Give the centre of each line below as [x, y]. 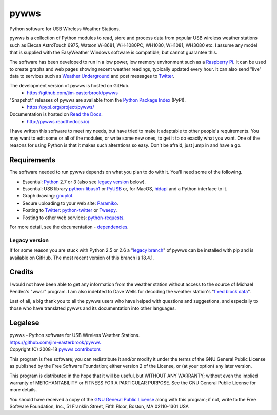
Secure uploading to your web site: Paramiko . [70, 203]
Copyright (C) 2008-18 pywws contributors [55, 349]
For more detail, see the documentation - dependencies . [69, 227]
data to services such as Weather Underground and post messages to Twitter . [92, 76]
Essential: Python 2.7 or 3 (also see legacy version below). [84, 182]
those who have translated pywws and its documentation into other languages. [93, 308]
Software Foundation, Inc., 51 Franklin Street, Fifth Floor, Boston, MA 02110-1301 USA [99, 407]
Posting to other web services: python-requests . [74, 218]
